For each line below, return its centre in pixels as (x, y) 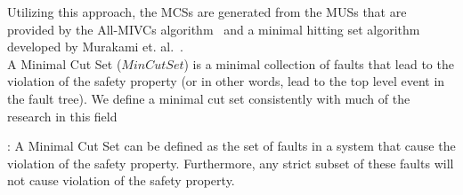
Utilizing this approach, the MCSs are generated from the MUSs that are (207, 12)
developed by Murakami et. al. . (96, 47)
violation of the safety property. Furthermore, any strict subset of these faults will (231, 163)
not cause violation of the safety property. (121, 180)
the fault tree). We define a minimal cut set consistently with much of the (209, 98)
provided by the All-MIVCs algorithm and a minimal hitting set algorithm (214, 29)
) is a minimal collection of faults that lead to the (319, 63)
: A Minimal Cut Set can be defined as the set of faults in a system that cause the (231, 146)
